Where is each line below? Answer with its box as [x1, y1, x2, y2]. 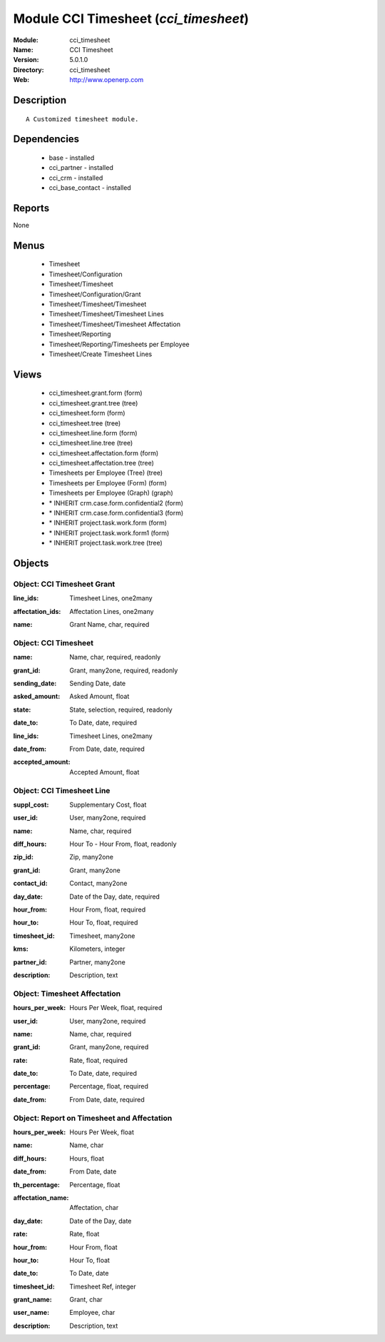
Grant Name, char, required [69, 620, 150, 629]
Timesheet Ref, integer [69, 1282, 136, 1291]
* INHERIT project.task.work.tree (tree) [48, 539, 163, 548]
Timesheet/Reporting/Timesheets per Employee [48, 340, 190, 348]
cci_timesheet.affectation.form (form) [48, 448, 159, 457]
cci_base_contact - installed [48, 183, 131, 192]
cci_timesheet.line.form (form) [48, 428, 138, 437]
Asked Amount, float [69, 692, 130, 701]
